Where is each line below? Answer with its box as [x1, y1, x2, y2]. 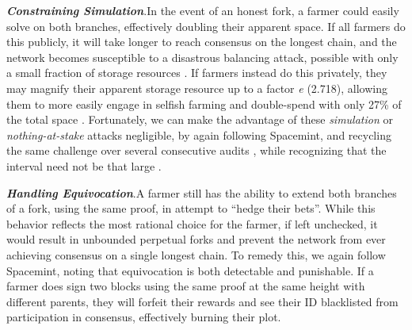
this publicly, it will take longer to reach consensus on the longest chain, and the [6, 33, 397, 50]
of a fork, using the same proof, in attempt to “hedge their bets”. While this [6, 200, 376, 217]
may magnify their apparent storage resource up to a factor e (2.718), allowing [6, 79, 387, 96]
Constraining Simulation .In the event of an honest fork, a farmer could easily [6, 2, 399, 18]
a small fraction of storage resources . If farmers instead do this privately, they [6, 64, 387, 81]
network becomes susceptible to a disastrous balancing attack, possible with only [6, 48, 399, 65]
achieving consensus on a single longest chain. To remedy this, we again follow [6, 246, 386, 263]
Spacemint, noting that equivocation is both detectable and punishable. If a [6, 262, 374, 278]
